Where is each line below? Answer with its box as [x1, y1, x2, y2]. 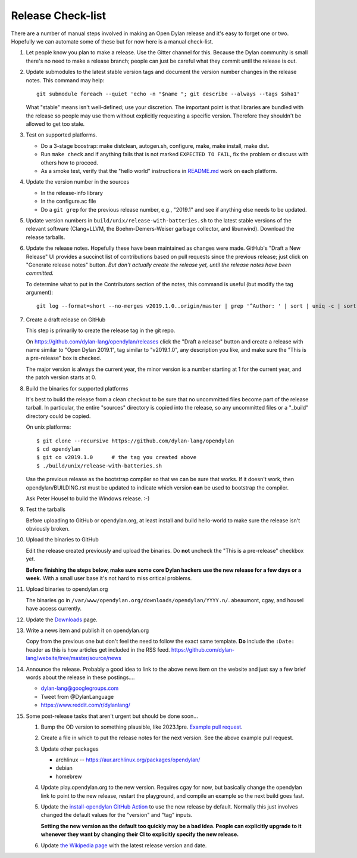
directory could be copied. [26, 412, 91, 420]
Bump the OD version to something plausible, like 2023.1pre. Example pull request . [40, 723, 243, 730]
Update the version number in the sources [26, 178, 130, 185]
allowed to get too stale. [26, 120, 85, 128]
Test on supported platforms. [26, 131, 98, 138]
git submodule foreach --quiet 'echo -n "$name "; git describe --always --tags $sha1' [36, 90, 300, 97]
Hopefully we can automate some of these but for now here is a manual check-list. [11, 38, 214, 45]
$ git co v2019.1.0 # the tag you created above [36, 454, 196, 461]
